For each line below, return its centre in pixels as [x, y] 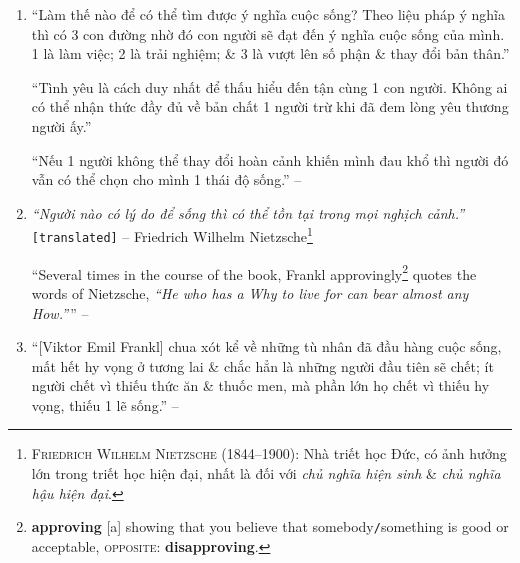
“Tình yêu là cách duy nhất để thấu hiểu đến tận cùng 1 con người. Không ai [269, 86]
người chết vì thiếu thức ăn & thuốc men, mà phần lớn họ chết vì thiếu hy [260, 385]
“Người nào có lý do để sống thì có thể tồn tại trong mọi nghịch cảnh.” [248, 212]
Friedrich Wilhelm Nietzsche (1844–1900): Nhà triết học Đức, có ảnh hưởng [269, 453]
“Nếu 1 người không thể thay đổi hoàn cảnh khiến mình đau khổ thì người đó [270, 159]
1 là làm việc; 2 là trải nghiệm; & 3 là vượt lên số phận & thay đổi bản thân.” [270, 53]
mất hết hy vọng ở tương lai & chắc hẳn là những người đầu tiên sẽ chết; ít [262, 365]
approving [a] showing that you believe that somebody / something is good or [270, 526]
